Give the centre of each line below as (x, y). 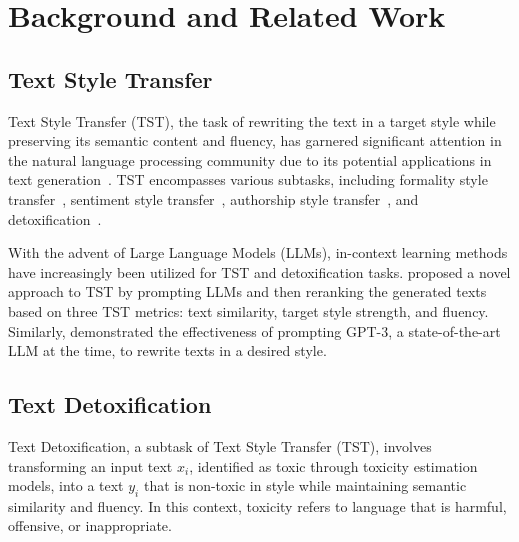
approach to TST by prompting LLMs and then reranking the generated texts (247, 291)
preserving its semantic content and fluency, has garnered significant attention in (255, 140)
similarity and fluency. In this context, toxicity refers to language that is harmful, (257, 505)
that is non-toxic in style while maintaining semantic (305, 485)
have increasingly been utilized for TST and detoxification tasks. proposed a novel (259, 271)
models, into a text (66, 485)
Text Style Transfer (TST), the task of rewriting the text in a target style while (252, 120)
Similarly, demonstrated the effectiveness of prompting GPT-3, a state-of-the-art (254, 330)
